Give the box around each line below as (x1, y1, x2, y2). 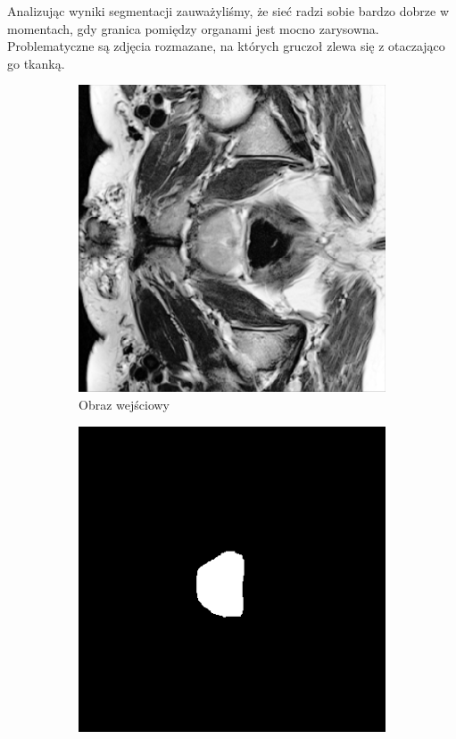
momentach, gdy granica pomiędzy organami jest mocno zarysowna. (7, 19, 379, 37)
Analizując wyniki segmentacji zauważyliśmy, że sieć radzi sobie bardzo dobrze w (7, 2, 450, 20)
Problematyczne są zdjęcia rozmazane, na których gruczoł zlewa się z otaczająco (7, 37, 445, 55)
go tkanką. (7, 54, 65, 72)
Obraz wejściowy (79, 394, 170, 413)
